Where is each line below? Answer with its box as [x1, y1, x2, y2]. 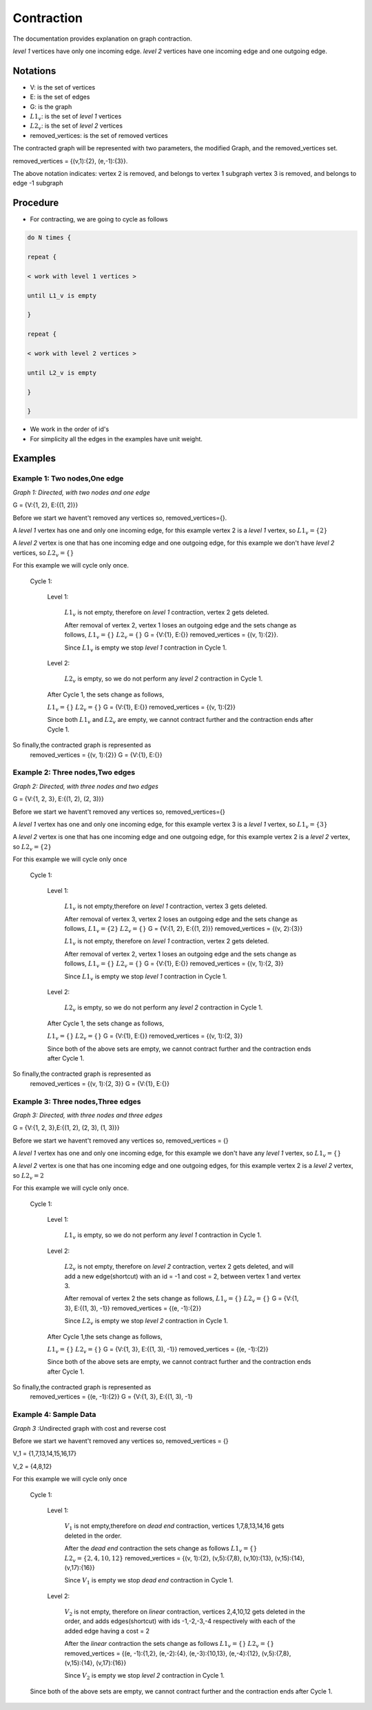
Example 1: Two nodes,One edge [12, 474, 124, 483]
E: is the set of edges [30, 93, 90, 101]
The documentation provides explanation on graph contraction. [12, 34, 192, 43]
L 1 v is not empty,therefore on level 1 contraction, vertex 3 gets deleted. [64, 902, 268, 912]
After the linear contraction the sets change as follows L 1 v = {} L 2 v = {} [64, 1640, 275, 1649]
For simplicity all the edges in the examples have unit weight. [30, 434, 203, 443]
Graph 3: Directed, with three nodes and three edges [12, 1111, 163, 1119]
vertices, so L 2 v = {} [12, 548, 74, 559]
